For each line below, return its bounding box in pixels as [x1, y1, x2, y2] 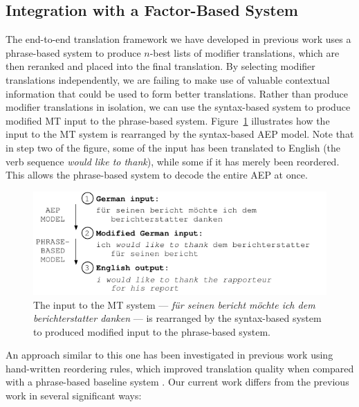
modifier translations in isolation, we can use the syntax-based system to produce [6, 100, 351, 114]
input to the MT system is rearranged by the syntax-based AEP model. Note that [6, 127, 354, 141]
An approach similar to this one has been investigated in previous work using [6, 347, 333, 362]
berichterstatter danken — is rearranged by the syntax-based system [33, 311, 322, 325]
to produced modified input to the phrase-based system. [33, 324, 271, 338]
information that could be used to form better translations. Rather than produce [6, 86, 348, 100]
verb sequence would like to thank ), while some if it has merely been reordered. [6, 154, 340, 168]
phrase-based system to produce [6, 45, 141, 60]
